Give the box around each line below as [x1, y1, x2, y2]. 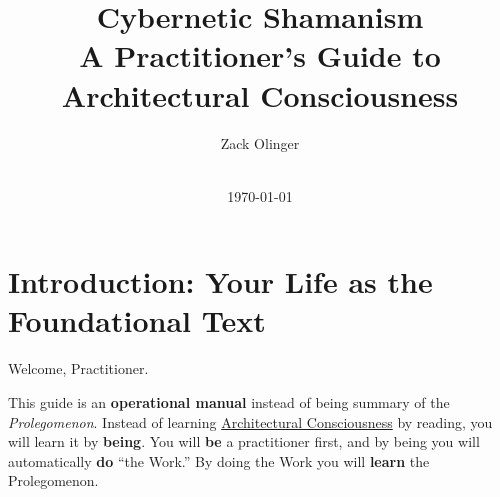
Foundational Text [8, 300, 266, 341]
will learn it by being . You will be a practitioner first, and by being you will [8, 431, 480, 452]
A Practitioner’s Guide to [79, 35, 441, 76]
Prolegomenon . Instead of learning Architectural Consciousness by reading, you [8, 411, 493, 432]
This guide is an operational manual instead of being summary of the [8, 392, 450, 412]
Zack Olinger [220, 132, 300, 153]
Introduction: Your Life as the [8, 261, 433, 302]
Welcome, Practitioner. [8, 358, 149, 379]
